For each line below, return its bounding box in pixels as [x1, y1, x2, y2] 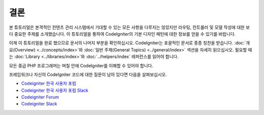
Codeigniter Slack [21, 101, 57, 107]
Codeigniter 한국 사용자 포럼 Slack [21, 87, 88, 93]
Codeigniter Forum [21, 94, 59, 100]
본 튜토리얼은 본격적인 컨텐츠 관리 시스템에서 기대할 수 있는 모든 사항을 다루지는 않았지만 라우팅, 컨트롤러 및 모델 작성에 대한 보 [9, 24, 250, 30]
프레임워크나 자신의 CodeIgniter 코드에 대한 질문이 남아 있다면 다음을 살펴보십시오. [9, 71, 167, 77]
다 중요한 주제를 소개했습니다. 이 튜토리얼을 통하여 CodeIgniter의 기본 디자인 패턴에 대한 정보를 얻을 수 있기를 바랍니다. [9, 31, 236, 37]
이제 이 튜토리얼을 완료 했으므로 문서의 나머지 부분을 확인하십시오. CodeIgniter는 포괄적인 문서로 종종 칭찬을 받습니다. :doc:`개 [9, 40, 250, 46]
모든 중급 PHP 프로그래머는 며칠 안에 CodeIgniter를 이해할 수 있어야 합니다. [9, 62, 154, 68]
